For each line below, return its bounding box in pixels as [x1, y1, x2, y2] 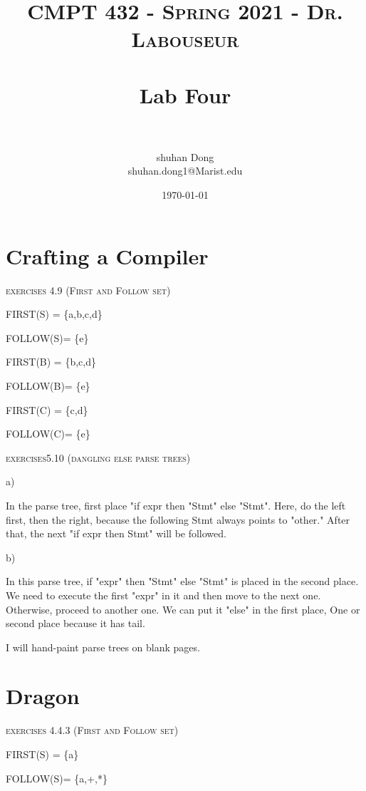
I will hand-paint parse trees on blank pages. [6, 639, 200, 654]
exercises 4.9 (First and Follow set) [6, 282, 171, 297]
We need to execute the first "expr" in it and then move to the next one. [6, 587, 321, 602]
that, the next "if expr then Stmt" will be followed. [6, 526, 226, 541]
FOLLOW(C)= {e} [6, 426, 90, 441]
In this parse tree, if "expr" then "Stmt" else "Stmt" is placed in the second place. [6, 574, 359, 589]
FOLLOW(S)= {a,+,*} [6, 770, 108, 785]
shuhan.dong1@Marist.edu [127, 163, 243, 178]
